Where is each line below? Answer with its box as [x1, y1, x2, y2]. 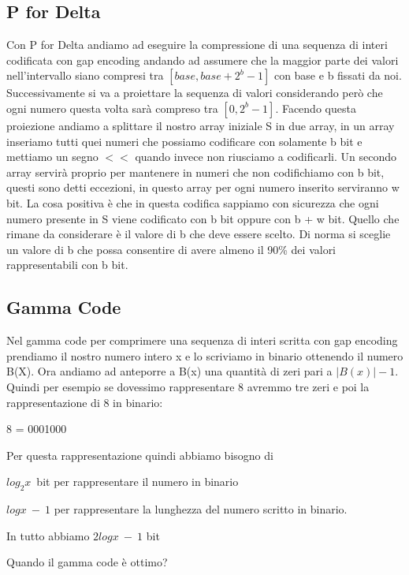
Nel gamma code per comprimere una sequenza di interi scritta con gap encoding [6, 332, 398, 349]
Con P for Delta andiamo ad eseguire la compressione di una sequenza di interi [6, 36, 388, 53]
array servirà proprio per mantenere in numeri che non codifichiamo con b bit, [6, 163, 385, 180]
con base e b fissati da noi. [273, 67, 402, 84]
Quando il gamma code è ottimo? [6, 554, 168, 570]
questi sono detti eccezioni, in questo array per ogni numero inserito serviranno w [6, 179, 400, 196]
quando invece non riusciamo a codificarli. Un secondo [135, 148, 396, 165]
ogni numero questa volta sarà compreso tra [6, 99, 218, 116]
